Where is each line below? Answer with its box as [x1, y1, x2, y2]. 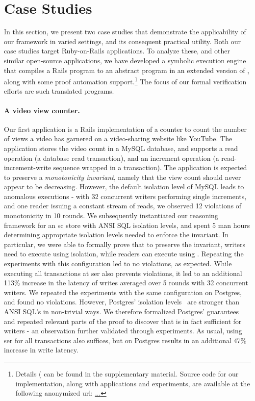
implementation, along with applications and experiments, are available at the [15, 378, 250, 388]
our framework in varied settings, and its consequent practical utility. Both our [4, 36, 241, 46]
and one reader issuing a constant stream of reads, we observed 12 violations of [4, 200, 242, 211]
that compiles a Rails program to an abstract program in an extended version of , [4, 65, 250, 75]
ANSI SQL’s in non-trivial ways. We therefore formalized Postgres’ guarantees [4, 306, 239, 317]
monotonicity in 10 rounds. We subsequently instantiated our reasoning [4, 210, 218, 221]
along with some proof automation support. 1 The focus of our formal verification [4, 75, 247, 86]
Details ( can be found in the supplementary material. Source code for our [15, 368, 239, 378]
